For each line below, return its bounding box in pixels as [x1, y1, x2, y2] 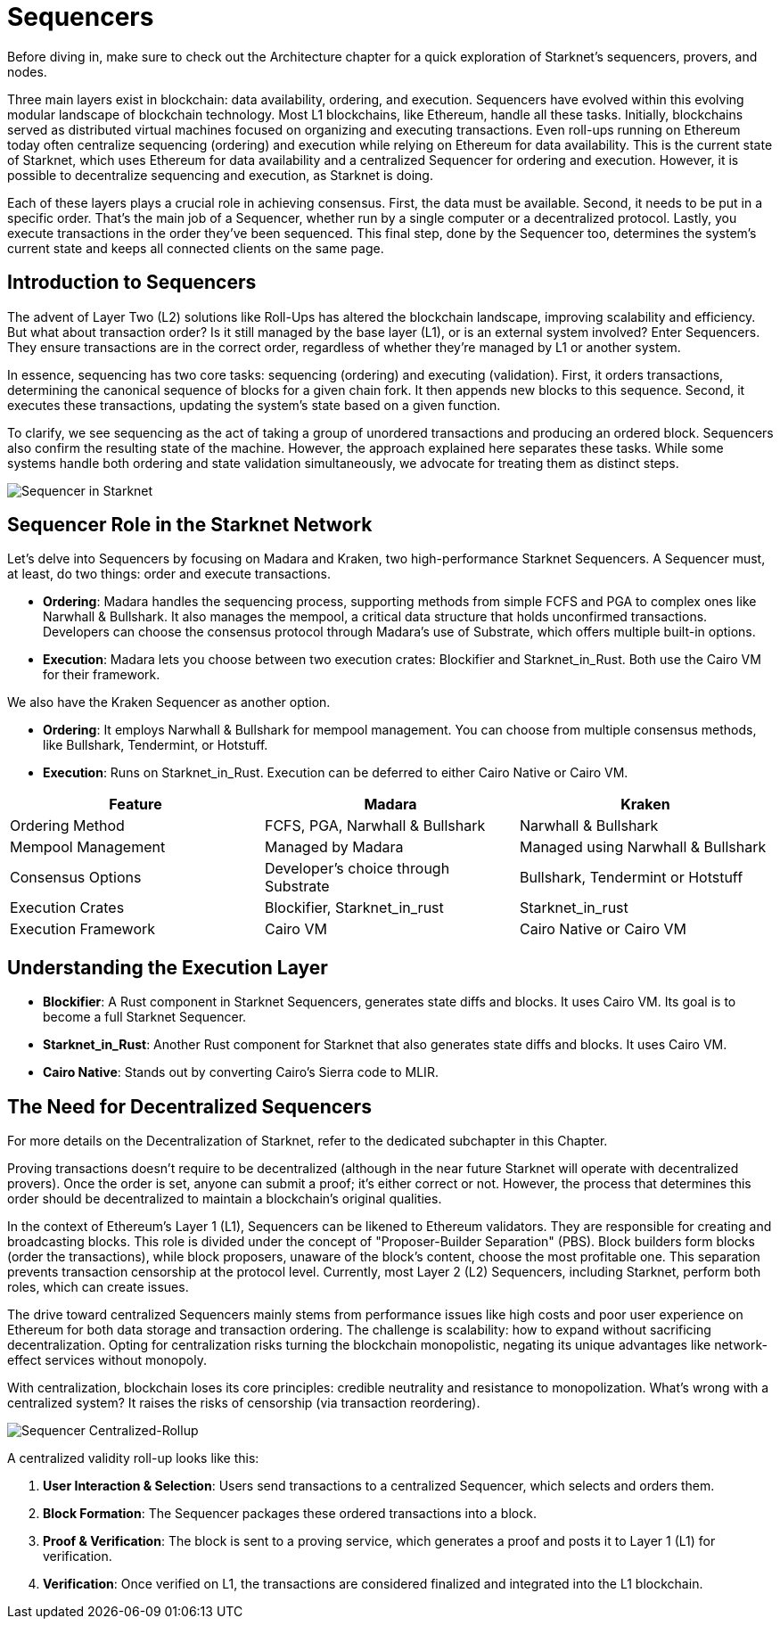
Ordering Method [10, 817, 125, 835]
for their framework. [43, 667, 160, 683]
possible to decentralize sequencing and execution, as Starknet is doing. [7, 167, 433, 183]
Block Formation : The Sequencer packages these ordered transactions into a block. [43, 1506, 537, 1522]
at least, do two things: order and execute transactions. [7, 566, 332, 582]
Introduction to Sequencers [7, 271, 257, 294]
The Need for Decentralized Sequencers [7, 1095, 372, 1118]
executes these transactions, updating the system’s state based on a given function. [7, 397, 501, 413]
